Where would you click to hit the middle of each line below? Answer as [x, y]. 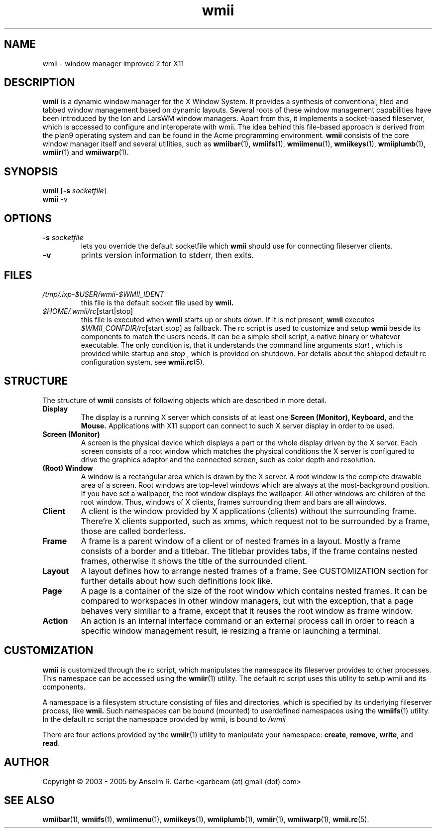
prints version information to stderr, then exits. [167, 255]
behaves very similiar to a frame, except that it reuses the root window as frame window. [247, 611]
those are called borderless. [133, 531]
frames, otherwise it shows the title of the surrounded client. [194, 561]
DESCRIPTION [40, 83]
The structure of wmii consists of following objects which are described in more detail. [185, 400]
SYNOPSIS [31, 171]
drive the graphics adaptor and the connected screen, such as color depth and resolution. [228, 459]
